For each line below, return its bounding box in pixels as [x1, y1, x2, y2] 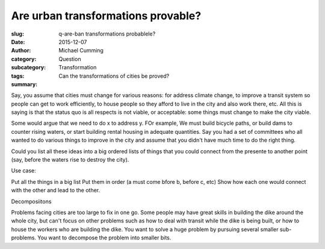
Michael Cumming [58, 47, 104, 54]
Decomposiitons [11, 198, 52, 205]
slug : [11, 30, 24, 37]
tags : [11, 72, 25, 80]
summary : [11, 80, 38, 87]
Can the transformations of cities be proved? [58, 72, 170, 80]
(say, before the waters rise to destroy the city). [11, 156, 129, 163]
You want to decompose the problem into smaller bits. [37, 234, 172, 241]
